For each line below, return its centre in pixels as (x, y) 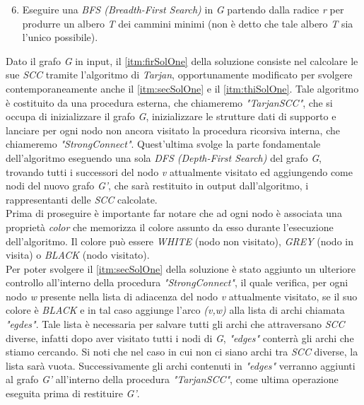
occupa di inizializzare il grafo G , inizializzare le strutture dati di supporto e (171, 116)
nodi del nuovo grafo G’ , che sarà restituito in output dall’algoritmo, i (157, 186)
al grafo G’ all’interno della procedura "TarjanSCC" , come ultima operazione (172, 379)
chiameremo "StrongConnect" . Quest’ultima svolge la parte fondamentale (163, 144)
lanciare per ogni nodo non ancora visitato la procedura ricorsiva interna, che (173, 130)
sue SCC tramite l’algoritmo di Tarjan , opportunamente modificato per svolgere (179, 75)
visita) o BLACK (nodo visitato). (78, 255)
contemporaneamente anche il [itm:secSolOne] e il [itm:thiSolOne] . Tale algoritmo (182, 88)
